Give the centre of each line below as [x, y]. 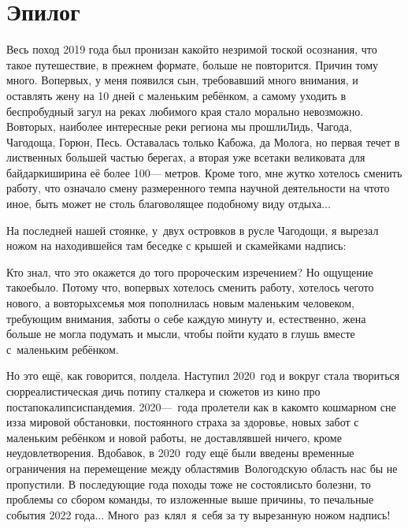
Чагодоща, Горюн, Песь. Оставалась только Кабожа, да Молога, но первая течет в [203, 141]
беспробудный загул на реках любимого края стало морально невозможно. [185, 111]
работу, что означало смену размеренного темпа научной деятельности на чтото [198, 188]
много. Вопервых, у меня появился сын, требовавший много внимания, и [182, 80]
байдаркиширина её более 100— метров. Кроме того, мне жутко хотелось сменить [204, 172]
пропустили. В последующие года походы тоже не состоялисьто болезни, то [189, 483]
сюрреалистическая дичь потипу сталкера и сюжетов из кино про [163, 391]
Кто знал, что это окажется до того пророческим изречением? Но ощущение [190, 271]
